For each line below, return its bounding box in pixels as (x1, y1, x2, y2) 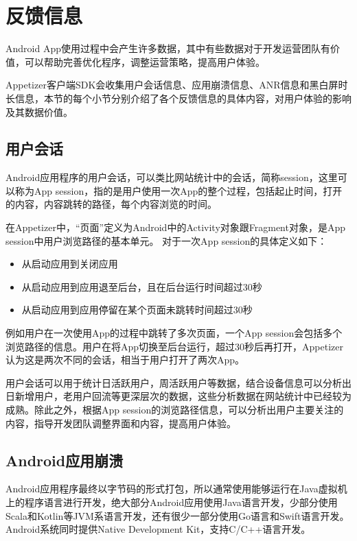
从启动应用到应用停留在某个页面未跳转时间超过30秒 (21, 302, 253, 317)
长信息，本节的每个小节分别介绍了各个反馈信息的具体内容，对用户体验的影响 (5, 91, 352, 105)
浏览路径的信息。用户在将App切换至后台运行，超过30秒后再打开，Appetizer (5, 339, 343, 353)
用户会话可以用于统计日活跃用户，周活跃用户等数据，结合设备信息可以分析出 (5, 375, 352, 389)
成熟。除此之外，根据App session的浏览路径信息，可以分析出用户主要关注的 (5, 402, 344, 417)
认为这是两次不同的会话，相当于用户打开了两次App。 (5, 352, 245, 367)
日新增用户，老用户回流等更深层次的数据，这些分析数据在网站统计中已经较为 (5, 389, 352, 403)
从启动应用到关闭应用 (21, 256, 118, 271)
